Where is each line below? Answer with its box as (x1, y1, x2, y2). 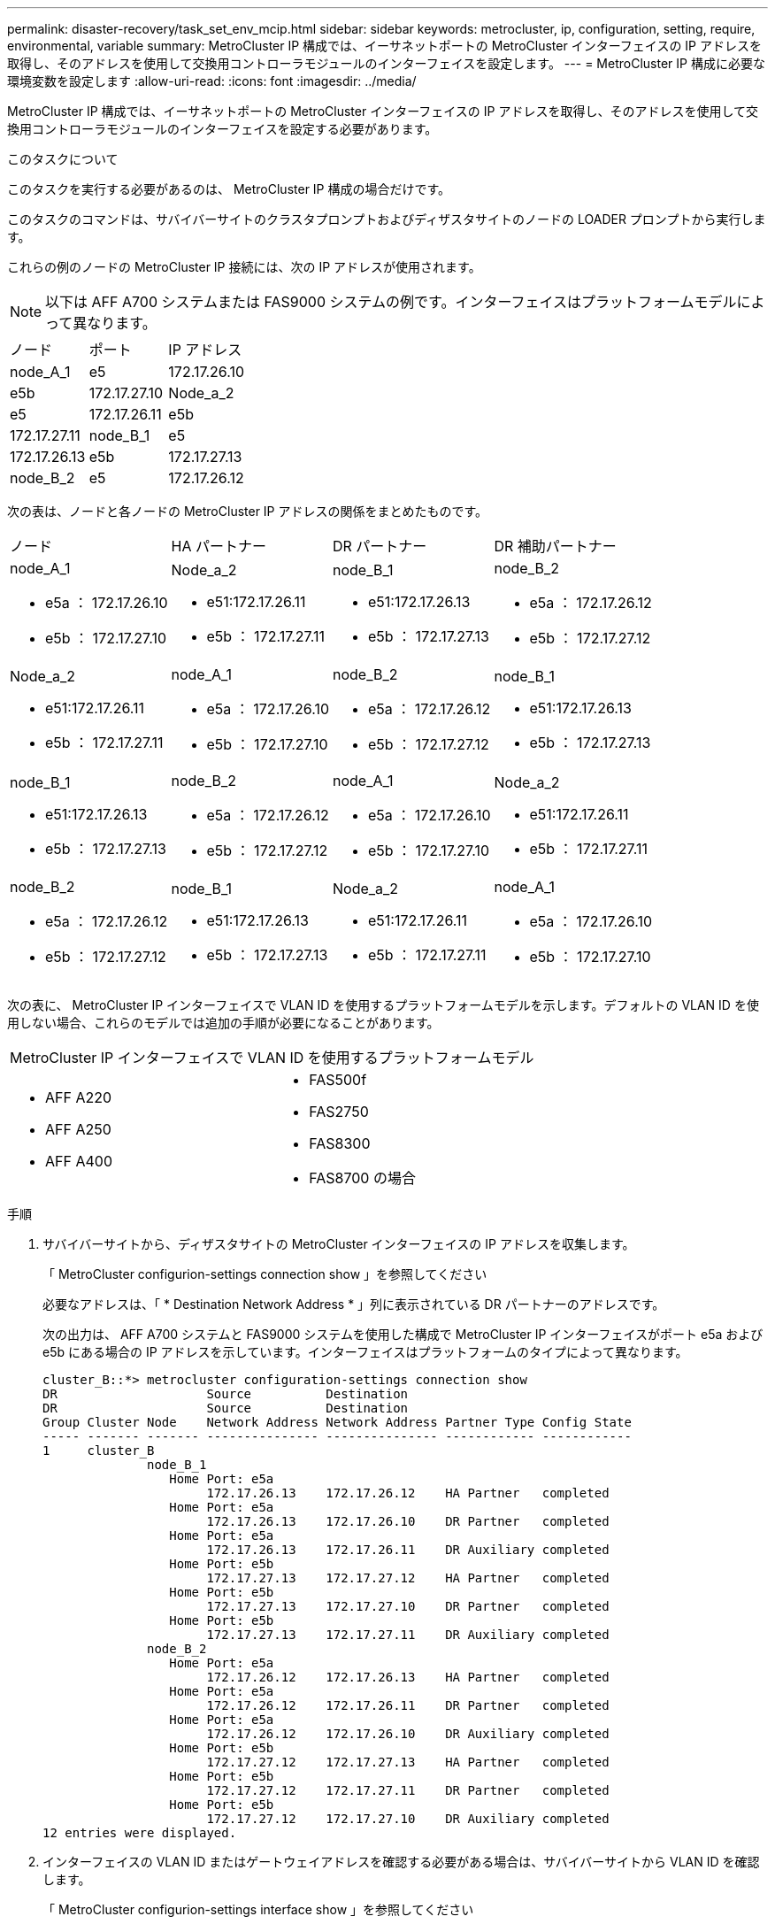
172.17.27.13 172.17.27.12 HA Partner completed (206, 1571, 610, 1585)
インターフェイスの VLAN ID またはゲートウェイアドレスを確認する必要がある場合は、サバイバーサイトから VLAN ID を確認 (42, 1854, 760, 1869)
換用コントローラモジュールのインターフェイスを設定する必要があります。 (7, 121, 438, 136)
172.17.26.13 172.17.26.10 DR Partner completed (206, 1514, 610, 1528)
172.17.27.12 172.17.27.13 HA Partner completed (206, 1755, 610, 1769)
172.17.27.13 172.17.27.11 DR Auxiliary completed (206, 1628, 610, 1642)
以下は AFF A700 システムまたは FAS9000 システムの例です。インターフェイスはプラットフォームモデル (45, 293, 737, 311)
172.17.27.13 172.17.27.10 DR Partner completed (206, 1599, 610, 1613)
